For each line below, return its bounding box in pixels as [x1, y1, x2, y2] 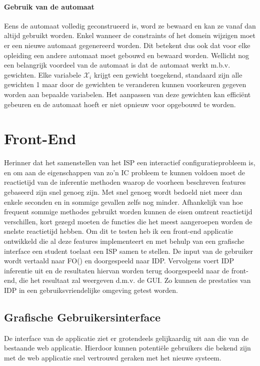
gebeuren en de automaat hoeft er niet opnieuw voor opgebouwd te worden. [4, 99, 236, 109]
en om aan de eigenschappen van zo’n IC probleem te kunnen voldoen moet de [4, 167, 245, 177]
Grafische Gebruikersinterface [4, 309, 161, 324]
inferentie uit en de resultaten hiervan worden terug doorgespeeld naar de [4, 265, 229, 275]
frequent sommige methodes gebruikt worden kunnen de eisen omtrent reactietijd [4, 206, 252, 217]
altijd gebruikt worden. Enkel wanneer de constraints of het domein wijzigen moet [4, 30, 255, 41]
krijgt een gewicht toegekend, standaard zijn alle [93, 69, 242, 80]
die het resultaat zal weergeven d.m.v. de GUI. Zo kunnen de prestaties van [19, 275, 251, 285]
